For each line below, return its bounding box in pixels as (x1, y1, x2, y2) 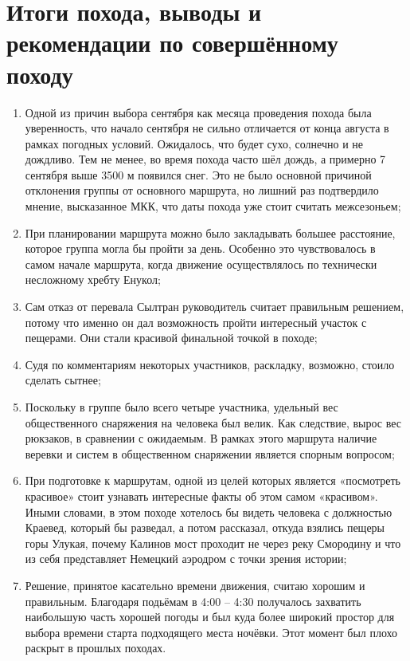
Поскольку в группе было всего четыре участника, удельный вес (25, 399, 338, 415)
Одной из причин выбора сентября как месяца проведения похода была (25, 104, 372, 120)
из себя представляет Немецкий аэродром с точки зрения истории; (25, 550, 347, 567)
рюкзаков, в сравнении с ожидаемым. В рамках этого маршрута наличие (25, 430, 377, 447)
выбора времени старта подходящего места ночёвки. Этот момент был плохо (25, 624, 398, 640)
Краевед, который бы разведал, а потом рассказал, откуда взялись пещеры (25, 519, 385, 536)
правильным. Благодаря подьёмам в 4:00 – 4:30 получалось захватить (25, 592, 361, 609)
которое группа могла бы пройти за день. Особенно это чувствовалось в (25, 240, 376, 257)
